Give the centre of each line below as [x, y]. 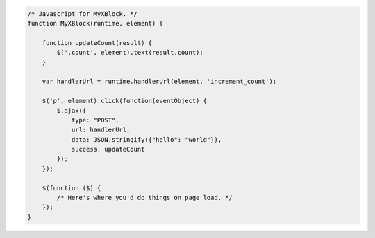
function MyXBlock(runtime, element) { [95, 23]
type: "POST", [95, 120]
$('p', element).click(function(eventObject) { [125, 101]
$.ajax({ [72, 110]
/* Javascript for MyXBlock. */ [83, 13]
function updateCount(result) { [97, 43]
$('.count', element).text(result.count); [130, 53]
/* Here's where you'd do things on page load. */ [144, 198]
